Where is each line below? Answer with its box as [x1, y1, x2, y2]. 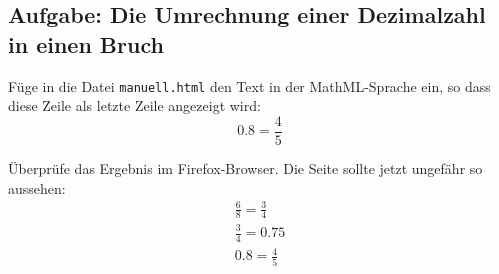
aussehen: [8, 177, 66, 198]
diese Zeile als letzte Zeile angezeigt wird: [8, 95, 261, 116]
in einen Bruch [8, 28, 164, 59]
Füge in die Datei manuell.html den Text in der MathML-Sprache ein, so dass [8, 75, 491, 96]
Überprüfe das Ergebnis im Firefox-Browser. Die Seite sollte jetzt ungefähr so [8, 157, 483, 178]
